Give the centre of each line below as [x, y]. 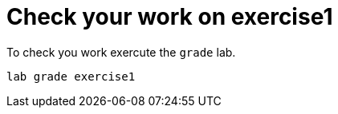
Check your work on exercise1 [170, 17]
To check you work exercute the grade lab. [121, 52]
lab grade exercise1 [71, 76]
